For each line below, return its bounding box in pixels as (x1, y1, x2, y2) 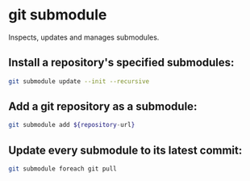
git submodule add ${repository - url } (8, 121, 135, 129)
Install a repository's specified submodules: (8, 56, 235, 69)
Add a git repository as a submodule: (8, 99, 198, 114)
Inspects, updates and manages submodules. (8, 32, 160, 42)
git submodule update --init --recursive (8, 77, 150, 86)
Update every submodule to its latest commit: (8, 143, 243, 157)
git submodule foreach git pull (8, 165, 117, 173)
